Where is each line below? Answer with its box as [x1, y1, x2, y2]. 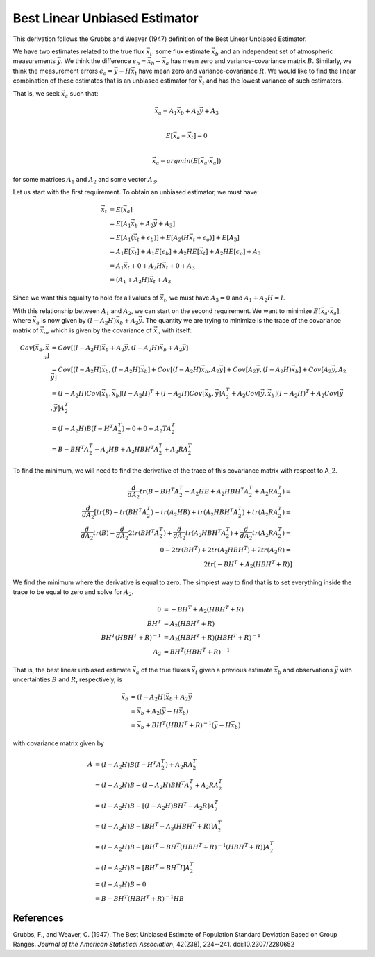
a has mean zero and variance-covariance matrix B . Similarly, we [165, 57, 352, 67]
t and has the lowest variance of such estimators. [202, 76, 344, 86]
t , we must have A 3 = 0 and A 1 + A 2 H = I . [163, 294, 285, 304]
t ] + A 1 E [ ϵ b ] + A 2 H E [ [134, 248, 200, 257]
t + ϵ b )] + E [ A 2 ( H [136, 233, 190, 243]
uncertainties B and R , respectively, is [12, 675, 123, 684]
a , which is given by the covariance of [44, 326, 153, 336]
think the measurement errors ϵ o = [12, 67, 113, 76]
